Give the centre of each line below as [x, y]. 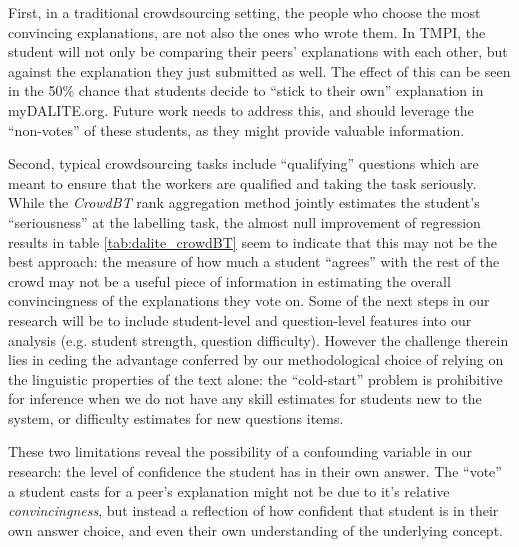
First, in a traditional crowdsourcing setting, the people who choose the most [244, 12]
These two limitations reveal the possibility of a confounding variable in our [240, 451]
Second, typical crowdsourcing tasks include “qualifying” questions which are [243, 163]
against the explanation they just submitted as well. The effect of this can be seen [259, 70]
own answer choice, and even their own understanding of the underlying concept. [255, 529]
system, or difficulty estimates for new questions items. [176, 417]
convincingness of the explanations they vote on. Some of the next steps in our [249, 300]
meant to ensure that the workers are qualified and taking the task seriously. [242, 182]
